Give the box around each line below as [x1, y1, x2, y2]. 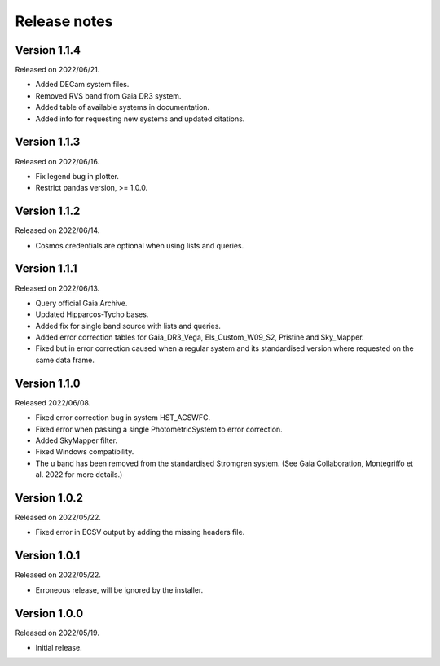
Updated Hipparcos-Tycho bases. [35, 309, 149, 319]
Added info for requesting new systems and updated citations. [35, 114, 245, 124]
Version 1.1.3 [15, 135, 81, 149]
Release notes [15, 12, 113, 30]
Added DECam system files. [35, 80, 130, 90]
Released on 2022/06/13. [15, 283, 100, 293]
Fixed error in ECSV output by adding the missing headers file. [35, 528, 245, 537]
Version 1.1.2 [15, 204, 81, 218]
